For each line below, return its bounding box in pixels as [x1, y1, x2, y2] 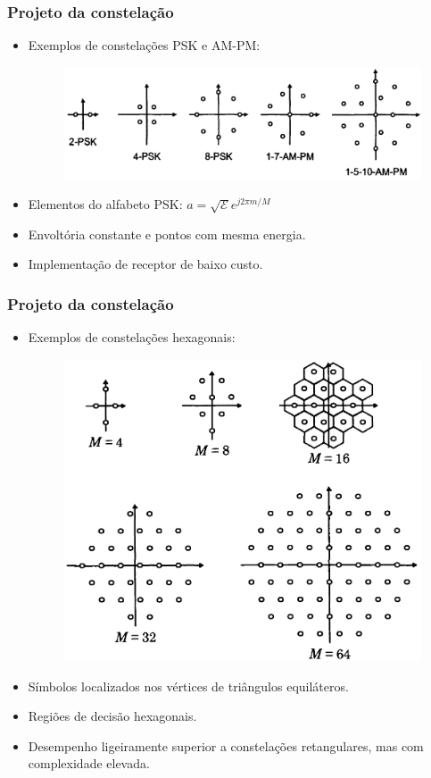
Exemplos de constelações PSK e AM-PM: [28, 36, 261, 54]
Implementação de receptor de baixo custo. [28, 255, 263, 273]
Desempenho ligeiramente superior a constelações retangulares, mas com [28, 736, 424, 755]
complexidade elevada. [28, 754, 150, 773]
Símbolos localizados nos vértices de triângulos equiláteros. [28, 676, 349, 695]
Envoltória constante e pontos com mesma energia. [28, 224, 306, 243]
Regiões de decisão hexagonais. [28, 707, 197, 725]
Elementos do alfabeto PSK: [28, 195, 183, 213]
